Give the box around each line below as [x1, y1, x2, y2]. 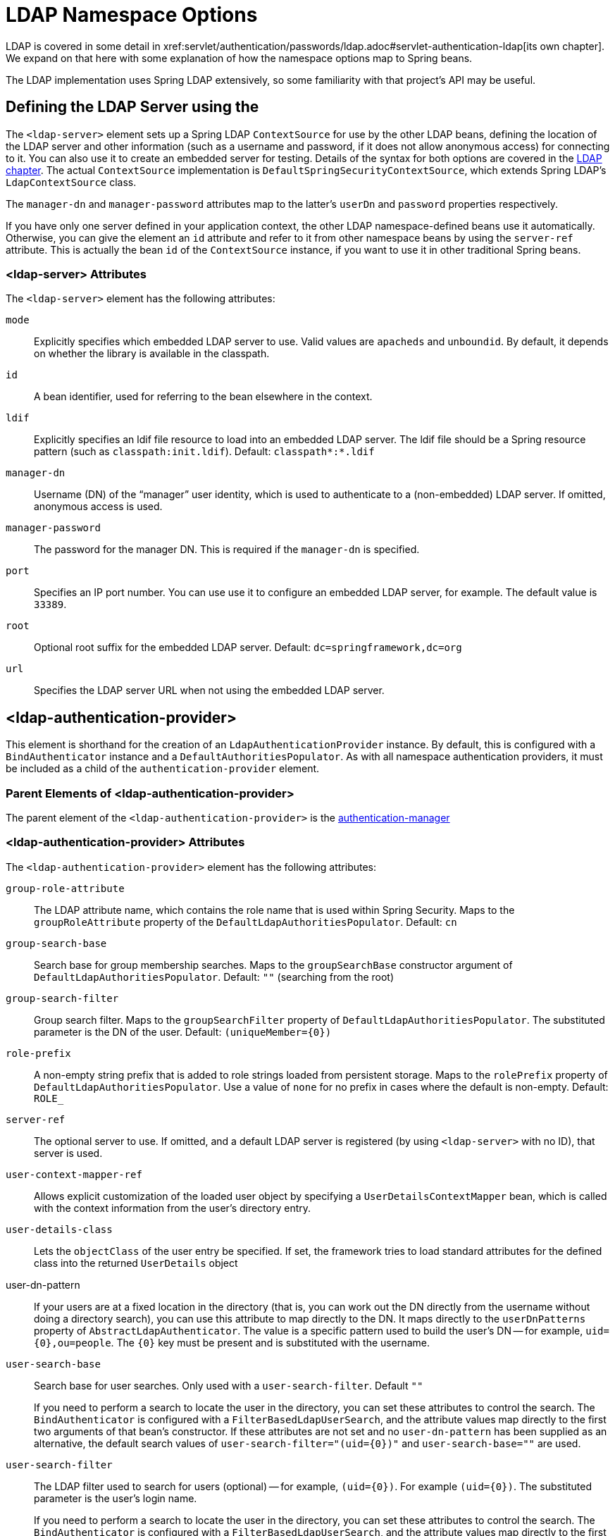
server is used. [34, 1146, 103, 1159]
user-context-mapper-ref [6, 1168, 142, 1180]
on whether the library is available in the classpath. [34, 347, 270, 360]
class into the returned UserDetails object [34, 1256, 238, 1269]
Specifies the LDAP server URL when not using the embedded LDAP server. [34, 684, 385, 697]
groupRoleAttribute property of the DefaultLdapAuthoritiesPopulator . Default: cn [34, 915, 457, 928]
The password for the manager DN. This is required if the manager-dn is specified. [34, 543, 420, 556]
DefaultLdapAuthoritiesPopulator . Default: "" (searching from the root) [34, 970, 395, 983]
